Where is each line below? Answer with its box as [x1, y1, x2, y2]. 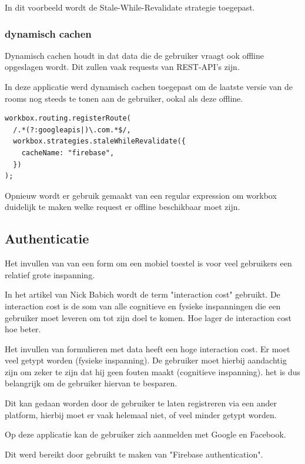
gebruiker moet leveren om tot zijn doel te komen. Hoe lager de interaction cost [5, 311, 291, 323]
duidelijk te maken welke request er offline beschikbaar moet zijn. [5, 201, 240, 213]
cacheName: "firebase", [21, 148, 115, 157]
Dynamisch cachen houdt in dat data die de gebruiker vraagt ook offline [5, 49, 264, 61]
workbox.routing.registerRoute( [5, 114, 131, 123]
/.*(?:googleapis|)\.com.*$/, [13, 125, 131, 134]
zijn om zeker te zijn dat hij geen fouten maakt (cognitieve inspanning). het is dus [5, 365, 301, 378]
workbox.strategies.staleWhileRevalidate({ [13, 137, 186, 146]
